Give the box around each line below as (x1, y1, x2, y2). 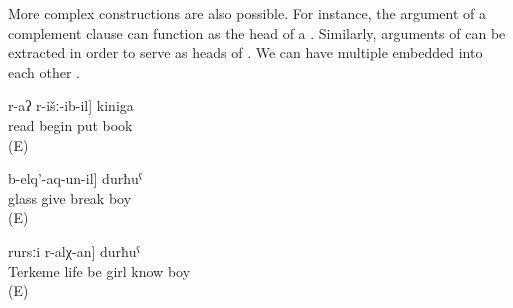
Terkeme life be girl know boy (8, 260, 191, 281)
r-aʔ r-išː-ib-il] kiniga (8, 95, 134, 116)
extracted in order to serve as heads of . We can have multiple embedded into (8, 42, 483, 63)
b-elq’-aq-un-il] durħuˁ (8, 168, 143, 189)
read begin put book (8, 114, 133, 135)
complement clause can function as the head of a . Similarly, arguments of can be (8, 22, 506, 43)
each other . (8, 61, 80, 82)
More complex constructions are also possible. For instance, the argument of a (8, 3, 487, 23)
